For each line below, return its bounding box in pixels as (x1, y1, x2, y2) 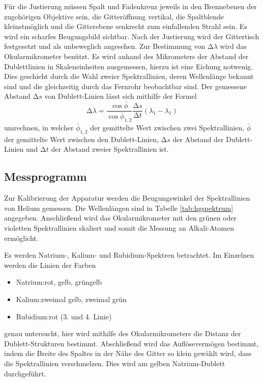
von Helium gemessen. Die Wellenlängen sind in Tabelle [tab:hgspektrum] (4, 202, 233, 213)
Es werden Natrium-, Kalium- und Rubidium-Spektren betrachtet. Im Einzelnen (4, 250, 254, 260)
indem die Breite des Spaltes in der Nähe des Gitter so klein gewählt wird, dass (4, 348, 252, 359)
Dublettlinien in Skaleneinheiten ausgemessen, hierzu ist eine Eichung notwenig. (4, 61, 253, 71)
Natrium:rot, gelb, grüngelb (16, 277, 102, 287)
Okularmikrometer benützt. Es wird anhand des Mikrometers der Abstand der (4, 50, 249, 61)
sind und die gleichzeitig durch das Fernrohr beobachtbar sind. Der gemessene (4, 80, 247, 91)
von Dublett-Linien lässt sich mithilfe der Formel (44, 91, 197, 101)
